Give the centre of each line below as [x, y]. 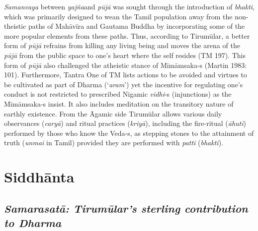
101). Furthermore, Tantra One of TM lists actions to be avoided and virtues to [126, 75]
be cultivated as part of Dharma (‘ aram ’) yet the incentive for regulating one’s [124, 84]
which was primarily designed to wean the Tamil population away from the [118, 16]
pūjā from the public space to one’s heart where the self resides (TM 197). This [125, 55]
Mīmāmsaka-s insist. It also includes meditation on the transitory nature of [119, 103]
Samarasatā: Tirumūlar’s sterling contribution [126, 208]
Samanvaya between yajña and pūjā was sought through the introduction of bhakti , [129, 6]
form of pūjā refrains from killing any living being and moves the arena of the [122, 45]
